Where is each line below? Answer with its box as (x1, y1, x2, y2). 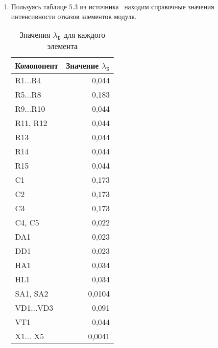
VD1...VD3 (15, 302, 53, 314)
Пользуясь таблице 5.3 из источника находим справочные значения (11, 1, 214, 11)
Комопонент (15, 60, 58, 72)
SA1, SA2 (15, 288, 48, 299)
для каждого (64, 29, 105, 41)
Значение (66, 60, 99, 72)
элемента (47, 40, 78, 52)
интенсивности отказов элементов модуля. (11, 11, 137, 21)
